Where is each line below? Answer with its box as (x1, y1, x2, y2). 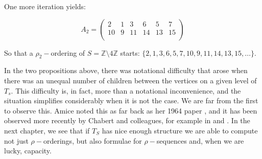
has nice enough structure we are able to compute (102, 125, 258, 135)
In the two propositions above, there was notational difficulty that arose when (4, 65, 248, 76)
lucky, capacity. (4, 145, 52, 156)
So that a (4, 47, 33, 58)
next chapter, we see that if (4, 125, 90, 135)
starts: (120, 47, 140, 58)
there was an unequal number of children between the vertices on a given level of (4, 75, 257, 85)
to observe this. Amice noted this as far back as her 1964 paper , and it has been (4, 105, 257, 116)
